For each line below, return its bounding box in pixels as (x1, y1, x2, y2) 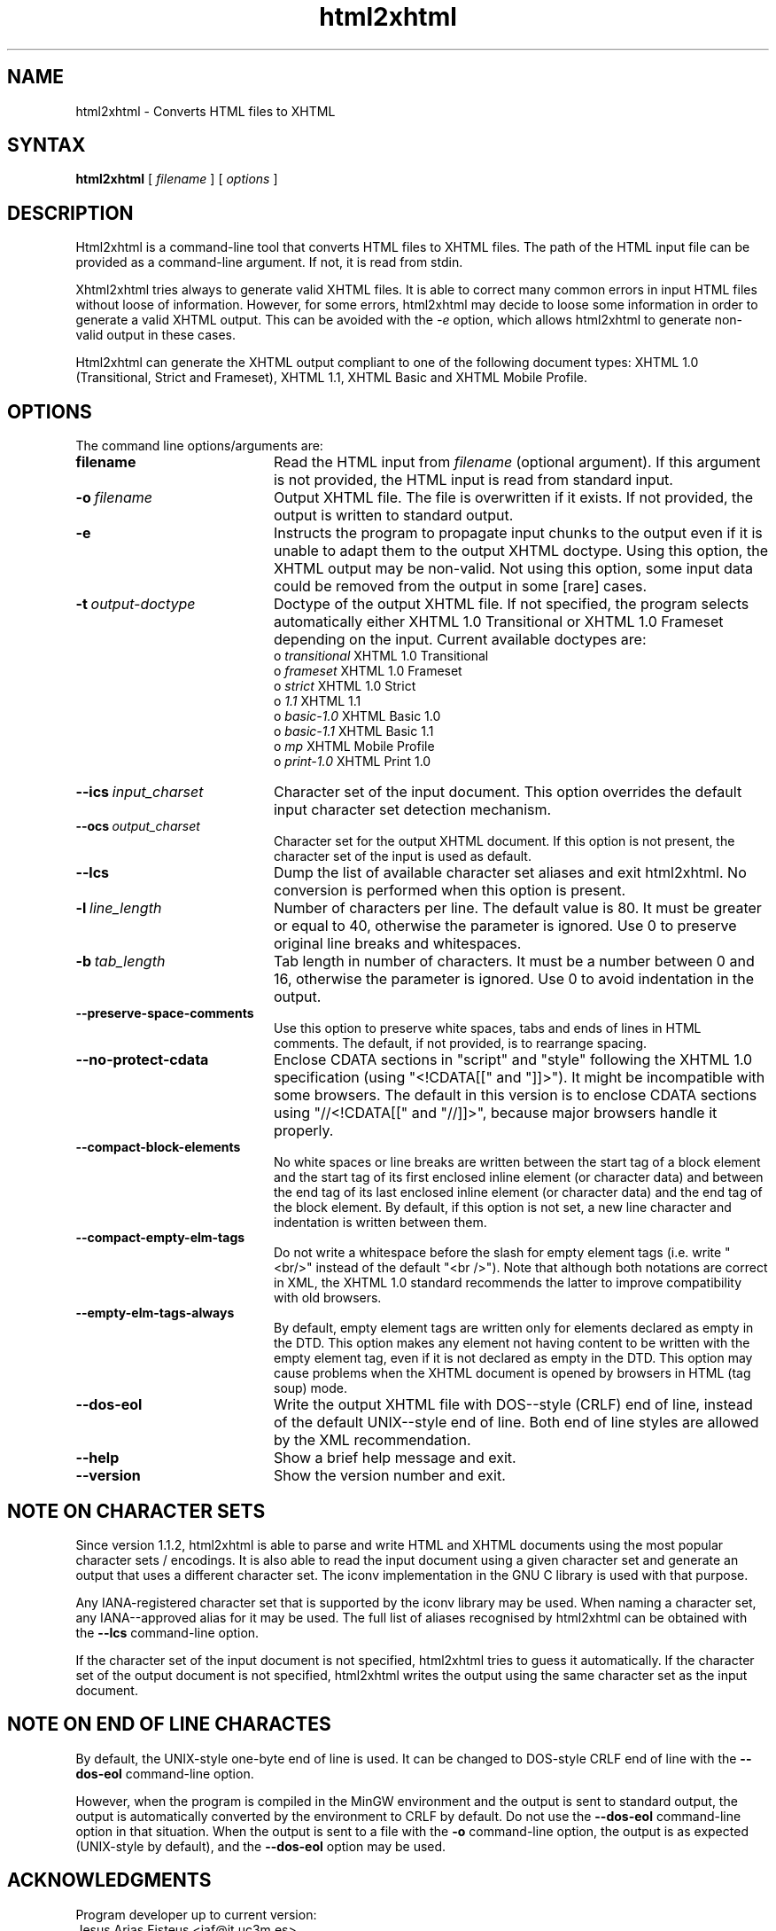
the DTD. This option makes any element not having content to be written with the (274, 1335, 750, 1351)
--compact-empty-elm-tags (75, 1230, 245, 1246)
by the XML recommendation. (273, 1431, 471, 1450)
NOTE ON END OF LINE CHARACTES (7, 1713, 331, 1736)
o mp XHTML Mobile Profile (274, 739, 435, 754)
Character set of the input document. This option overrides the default (273, 783, 742, 801)
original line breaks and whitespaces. (273, 934, 522, 953)
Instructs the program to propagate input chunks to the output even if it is (273, 524, 763, 543)
